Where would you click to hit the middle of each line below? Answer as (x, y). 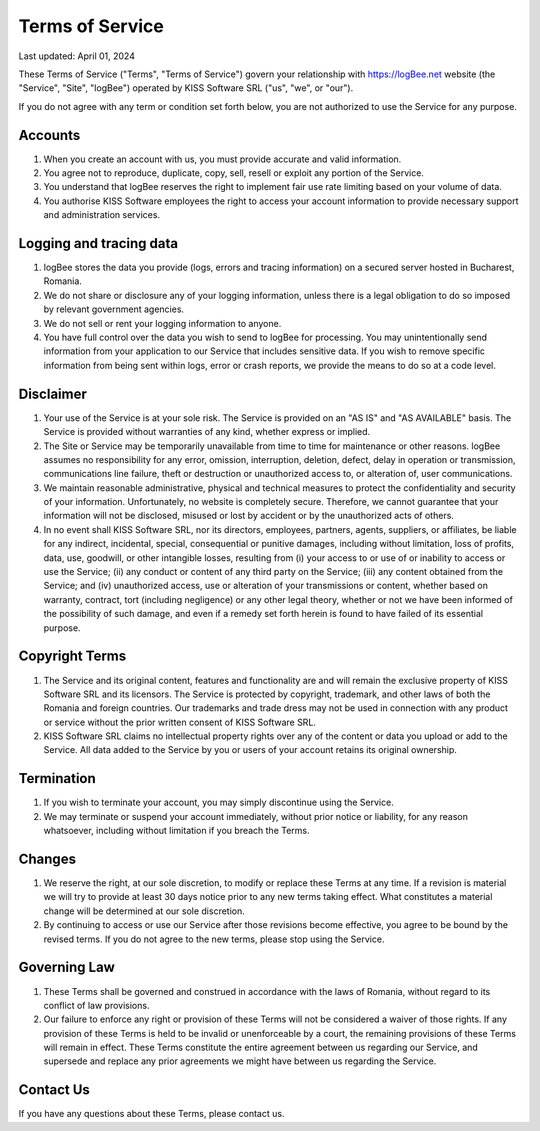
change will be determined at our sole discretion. (144, 911)
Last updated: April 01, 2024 (76, 56)
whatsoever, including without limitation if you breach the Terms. (176, 831)
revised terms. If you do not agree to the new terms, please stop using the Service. (214, 939)
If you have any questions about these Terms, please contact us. (151, 1114)
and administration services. (101, 215)
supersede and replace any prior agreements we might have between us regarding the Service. (240, 1061)
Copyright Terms (72, 656)
